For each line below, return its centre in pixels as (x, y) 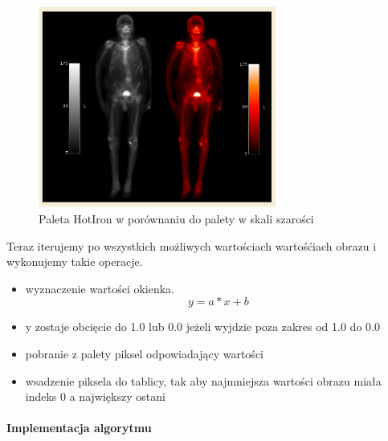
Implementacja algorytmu (79, 428)
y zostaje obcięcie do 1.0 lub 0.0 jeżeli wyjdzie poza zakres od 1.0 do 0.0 (202, 327)
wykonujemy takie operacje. (75, 261)
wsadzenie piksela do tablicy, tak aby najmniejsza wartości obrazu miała (203, 380)
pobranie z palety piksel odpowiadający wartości (144, 353)
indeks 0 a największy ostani (95, 396)
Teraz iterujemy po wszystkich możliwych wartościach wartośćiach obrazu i (192, 245)
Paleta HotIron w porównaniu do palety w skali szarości (176, 218)
